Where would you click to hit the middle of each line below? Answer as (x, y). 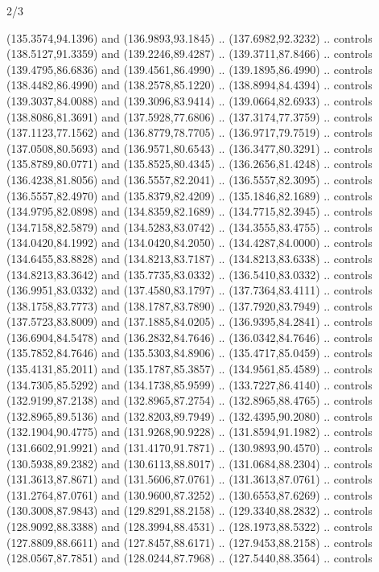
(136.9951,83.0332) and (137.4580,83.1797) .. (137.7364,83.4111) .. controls (189, 290)
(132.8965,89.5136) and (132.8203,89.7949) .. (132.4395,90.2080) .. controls (189, 416)
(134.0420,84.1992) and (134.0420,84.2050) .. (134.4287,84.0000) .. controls (189, 243)
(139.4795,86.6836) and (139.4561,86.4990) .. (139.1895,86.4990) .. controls (189, 69)
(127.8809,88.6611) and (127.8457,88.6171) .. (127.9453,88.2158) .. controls (189, 542)
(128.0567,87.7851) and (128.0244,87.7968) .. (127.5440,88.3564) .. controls (189, 558)
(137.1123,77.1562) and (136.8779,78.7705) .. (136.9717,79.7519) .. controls (189, 132)
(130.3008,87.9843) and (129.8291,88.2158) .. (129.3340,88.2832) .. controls (189, 510)
